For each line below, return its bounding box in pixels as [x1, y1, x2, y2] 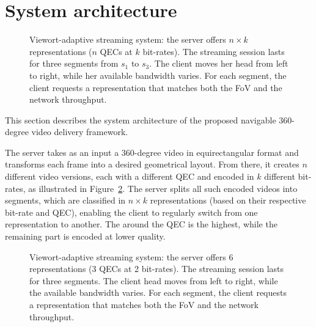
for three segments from [29, 57, 119, 70]
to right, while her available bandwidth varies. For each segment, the [29, 68, 287, 81]
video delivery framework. [31, 125, 128, 138]
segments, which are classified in [5, 194, 126, 207]
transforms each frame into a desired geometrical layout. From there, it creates [5, 158, 299, 171]
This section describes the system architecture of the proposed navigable [5, 113, 276, 126]
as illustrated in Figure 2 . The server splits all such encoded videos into [28, 182, 298, 194]
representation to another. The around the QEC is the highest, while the [5, 218, 277, 230]
